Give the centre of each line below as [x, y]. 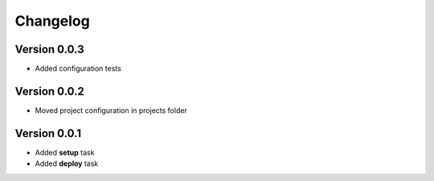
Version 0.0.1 [48, 133]
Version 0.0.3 [49, 49]
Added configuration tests [78, 69]
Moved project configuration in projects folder [111, 110]
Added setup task [65, 152]
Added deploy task [67, 163]
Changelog [52, 21]
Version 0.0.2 [49, 91]
